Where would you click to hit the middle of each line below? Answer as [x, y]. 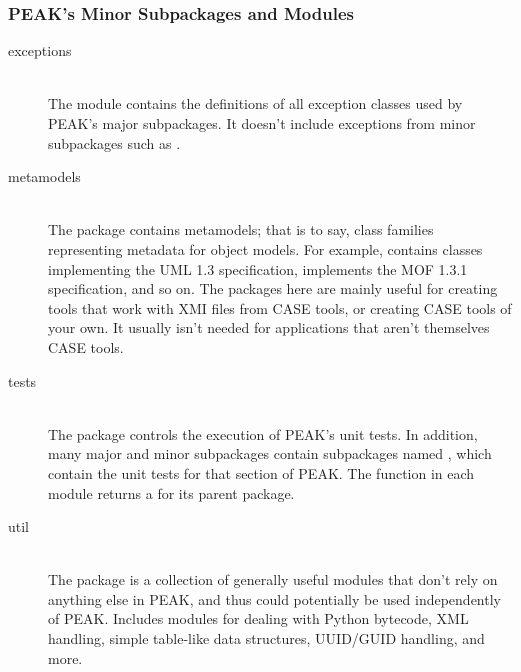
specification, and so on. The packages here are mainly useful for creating [273, 288]
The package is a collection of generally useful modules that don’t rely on [273, 579]
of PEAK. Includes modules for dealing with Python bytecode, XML [258, 618]
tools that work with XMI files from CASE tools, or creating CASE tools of [280, 307]
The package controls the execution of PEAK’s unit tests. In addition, [263, 433]
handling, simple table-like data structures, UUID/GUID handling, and [266, 638]
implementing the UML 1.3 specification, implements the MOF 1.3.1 [258, 268]
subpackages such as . [114, 142]
